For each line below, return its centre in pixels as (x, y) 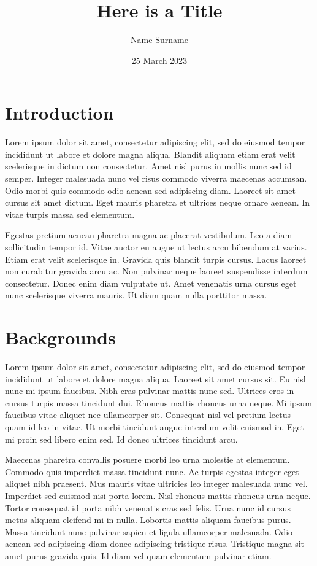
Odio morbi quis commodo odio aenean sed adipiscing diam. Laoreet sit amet (150, 190)
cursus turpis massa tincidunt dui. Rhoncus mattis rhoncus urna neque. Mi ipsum (158, 402)
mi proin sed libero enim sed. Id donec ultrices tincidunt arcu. (121, 439)
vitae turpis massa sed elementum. (70, 214)
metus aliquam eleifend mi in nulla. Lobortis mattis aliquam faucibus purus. (148, 520)
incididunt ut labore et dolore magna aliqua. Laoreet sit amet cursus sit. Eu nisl (155, 378)
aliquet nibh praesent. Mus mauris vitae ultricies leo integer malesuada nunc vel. (156, 483)
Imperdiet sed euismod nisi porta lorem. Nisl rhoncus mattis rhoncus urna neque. (158, 496)
